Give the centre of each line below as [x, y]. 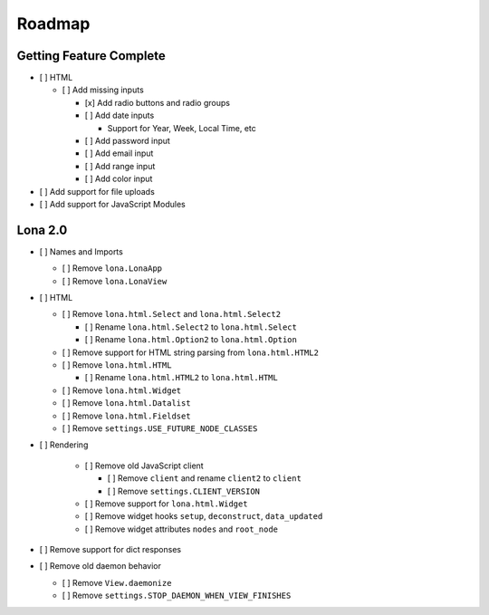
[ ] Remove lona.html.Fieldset [126, 416]
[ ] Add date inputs [120, 115]
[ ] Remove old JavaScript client [144, 466]
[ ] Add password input [128, 141]
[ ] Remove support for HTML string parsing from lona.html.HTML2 [190, 352]
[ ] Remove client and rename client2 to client [205, 478]
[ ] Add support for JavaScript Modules [112, 204]
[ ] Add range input [120, 166]
